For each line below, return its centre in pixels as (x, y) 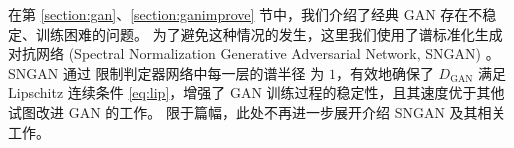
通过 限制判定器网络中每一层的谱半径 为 (193, 72)
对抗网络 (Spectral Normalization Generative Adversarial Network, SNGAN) (245, 53)
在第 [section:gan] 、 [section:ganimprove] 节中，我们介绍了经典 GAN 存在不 (245, 14)
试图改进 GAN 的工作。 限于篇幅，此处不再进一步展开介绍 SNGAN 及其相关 (257, 111)
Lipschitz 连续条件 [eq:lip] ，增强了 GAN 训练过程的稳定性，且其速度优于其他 (256, 92)
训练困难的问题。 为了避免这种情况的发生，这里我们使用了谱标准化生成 (269, 33)
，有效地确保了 (384, 72)
